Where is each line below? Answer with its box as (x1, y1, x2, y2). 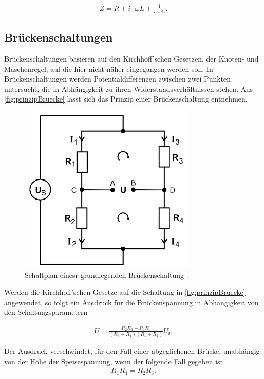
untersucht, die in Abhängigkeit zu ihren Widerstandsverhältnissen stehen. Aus (4, 83, 253, 94)
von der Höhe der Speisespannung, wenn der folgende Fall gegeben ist (4, 355, 223, 366)
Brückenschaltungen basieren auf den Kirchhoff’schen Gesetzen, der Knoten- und (4, 53, 259, 64)
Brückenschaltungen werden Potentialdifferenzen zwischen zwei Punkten (4, 73, 231, 84)
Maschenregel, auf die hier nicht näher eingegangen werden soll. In (4, 63, 213, 74)
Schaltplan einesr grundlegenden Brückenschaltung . (25, 269, 188, 280)
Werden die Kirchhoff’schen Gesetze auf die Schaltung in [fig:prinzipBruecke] (4, 287, 246, 297)
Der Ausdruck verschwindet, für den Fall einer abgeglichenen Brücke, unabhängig (4, 346, 260, 356)
